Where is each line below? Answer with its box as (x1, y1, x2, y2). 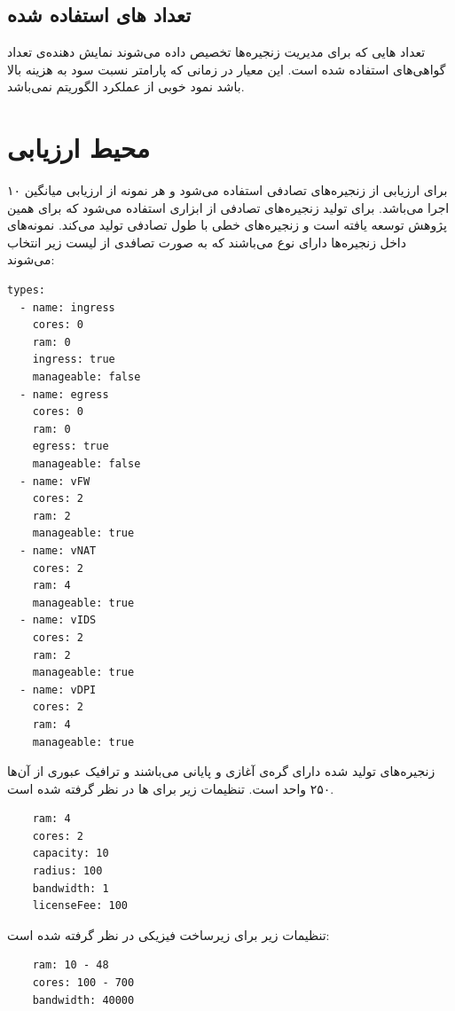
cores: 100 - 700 (32, 976, 135, 990)
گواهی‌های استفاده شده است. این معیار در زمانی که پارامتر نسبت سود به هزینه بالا (7, 59, 446, 78)
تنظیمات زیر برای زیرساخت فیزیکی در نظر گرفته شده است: (7, 925, 330, 944)
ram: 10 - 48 (32, 959, 109, 972)
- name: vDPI (20, 683, 97, 696)
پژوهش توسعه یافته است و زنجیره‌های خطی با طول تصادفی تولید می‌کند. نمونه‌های (7, 216, 447, 234)
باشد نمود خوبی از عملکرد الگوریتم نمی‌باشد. (7, 77, 245, 96)
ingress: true (32, 353, 115, 366)
